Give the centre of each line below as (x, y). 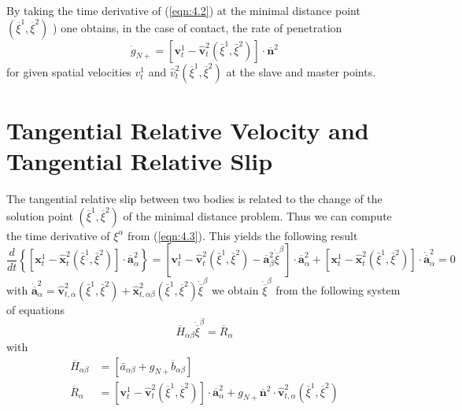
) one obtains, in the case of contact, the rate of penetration (198, 27)
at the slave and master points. (301, 71)
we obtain (235, 290)
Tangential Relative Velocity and (188, 130)
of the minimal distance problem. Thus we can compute (257, 215)
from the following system (338, 290)
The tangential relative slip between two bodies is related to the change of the (194, 198)
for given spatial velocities (69, 71)
